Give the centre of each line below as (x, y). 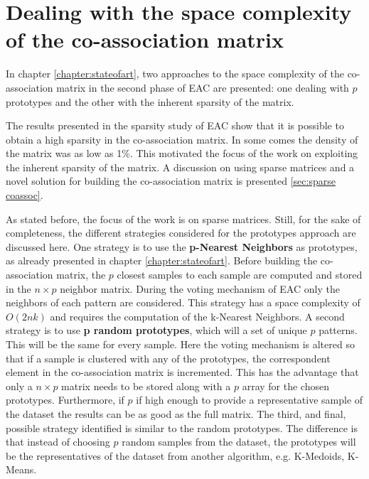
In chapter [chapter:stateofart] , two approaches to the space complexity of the (175, 74)
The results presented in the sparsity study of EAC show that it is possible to (175, 125)
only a (19, 386)
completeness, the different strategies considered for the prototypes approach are (181, 233)
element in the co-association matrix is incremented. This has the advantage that (182, 372)
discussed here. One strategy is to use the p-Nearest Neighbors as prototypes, (182, 246)
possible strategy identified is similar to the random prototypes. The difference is (182, 427)
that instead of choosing (58, 442)
